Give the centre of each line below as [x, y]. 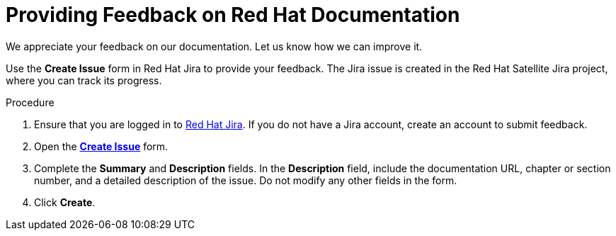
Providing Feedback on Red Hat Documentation [233, 15]
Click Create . [65, 202]
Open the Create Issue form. [101, 146]
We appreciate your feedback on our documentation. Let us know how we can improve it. [214, 46]
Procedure [30, 102]
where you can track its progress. [84, 80]
